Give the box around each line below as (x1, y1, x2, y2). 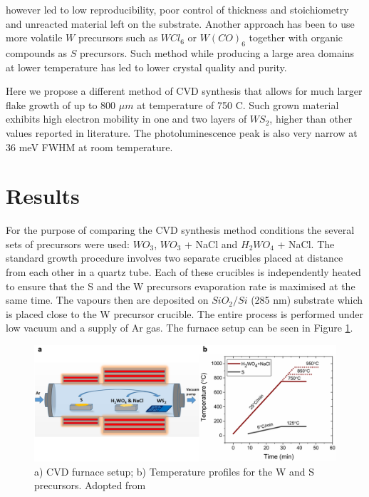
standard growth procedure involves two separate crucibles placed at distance (6, 250, 343, 265)
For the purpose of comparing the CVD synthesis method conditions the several (6, 222, 355, 237)
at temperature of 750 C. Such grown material (137, 97, 339, 112)
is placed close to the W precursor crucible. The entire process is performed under (6, 306, 364, 321)
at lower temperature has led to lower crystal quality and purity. (6, 59, 287, 74)
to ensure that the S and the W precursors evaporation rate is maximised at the (6, 278, 355, 293)
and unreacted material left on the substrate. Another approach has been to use (6, 16, 355, 31)
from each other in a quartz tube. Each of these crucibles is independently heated (6, 265, 361, 280)
